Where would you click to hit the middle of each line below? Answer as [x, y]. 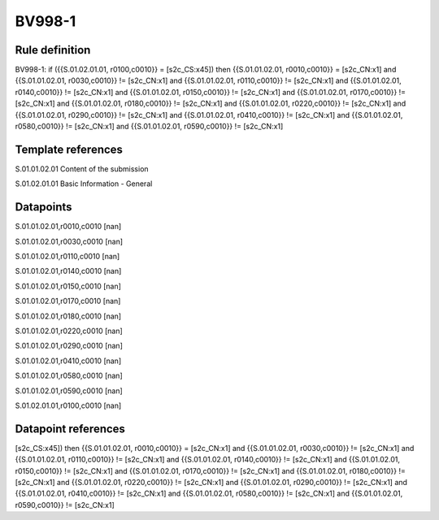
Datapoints [43, 207]
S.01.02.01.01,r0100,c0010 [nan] [68, 405]
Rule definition [53, 50]
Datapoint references [70, 429]
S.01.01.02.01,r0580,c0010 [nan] [69, 376]
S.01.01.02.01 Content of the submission [82, 169]
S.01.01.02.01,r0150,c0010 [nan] [68, 286]
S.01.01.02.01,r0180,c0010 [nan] [68, 316]
